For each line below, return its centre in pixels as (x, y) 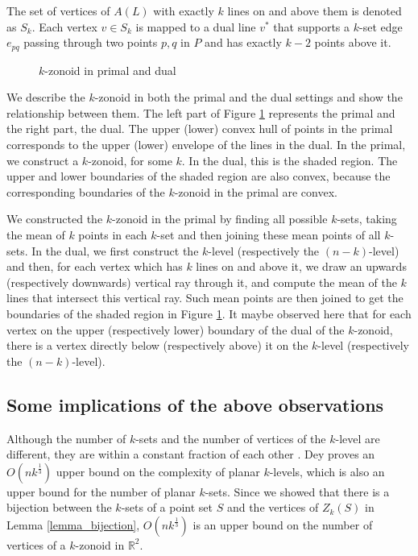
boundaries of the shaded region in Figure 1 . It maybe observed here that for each (209, 313)
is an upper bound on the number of (283, 524)
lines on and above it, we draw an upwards (301, 266)
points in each (113, 234)
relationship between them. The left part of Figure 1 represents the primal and (201, 112)
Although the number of (66, 438)
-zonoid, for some (130, 160)
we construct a (43, 160)
